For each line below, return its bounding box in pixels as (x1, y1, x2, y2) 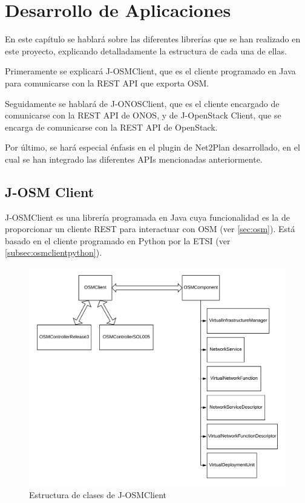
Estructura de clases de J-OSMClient (29, 488, 167, 501)
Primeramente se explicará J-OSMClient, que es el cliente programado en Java (5, 65, 296, 77)
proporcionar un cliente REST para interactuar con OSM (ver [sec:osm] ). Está (5, 222, 295, 235)
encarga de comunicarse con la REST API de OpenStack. (5, 120, 218, 133)
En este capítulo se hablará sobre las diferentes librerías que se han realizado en (5, 33, 301, 45)
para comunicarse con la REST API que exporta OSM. (5, 76, 209, 89)
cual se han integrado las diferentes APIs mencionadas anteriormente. (5, 152, 263, 165)
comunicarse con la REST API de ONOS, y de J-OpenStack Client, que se (5, 109, 281, 122)
